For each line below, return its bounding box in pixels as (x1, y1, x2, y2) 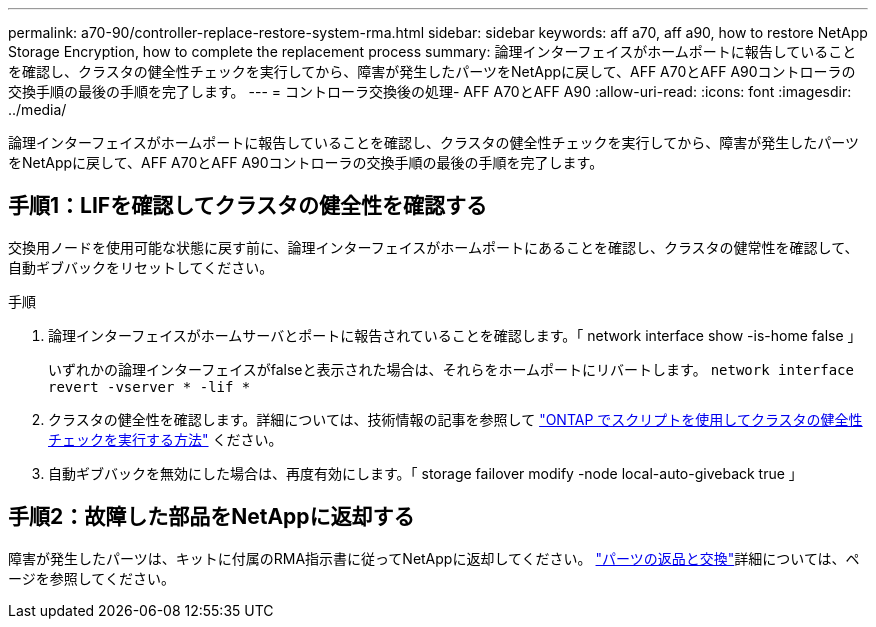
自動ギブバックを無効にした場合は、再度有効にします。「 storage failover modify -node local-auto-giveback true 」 (48, 464, 803, 482)
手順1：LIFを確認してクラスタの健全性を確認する (8, 193, 488, 219)
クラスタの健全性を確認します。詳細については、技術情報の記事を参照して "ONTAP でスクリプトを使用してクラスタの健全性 (48, 410, 863, 428)
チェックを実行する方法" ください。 (48, 430, 283, 448)
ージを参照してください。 (8, 569, 175, 587)
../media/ (8, 101, 67, 118)
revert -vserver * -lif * (48, 378, 251, 395)
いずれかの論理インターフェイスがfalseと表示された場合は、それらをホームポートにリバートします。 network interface (48, 360, 854, 378)
